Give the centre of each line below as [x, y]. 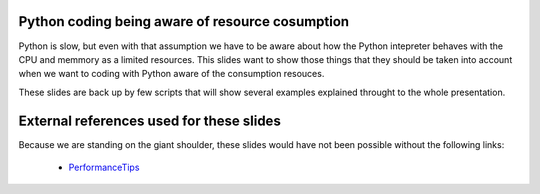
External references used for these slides [150, 120]
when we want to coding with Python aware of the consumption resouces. [171, 74]
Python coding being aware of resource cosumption [184, 21]
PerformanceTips [104, 167]
